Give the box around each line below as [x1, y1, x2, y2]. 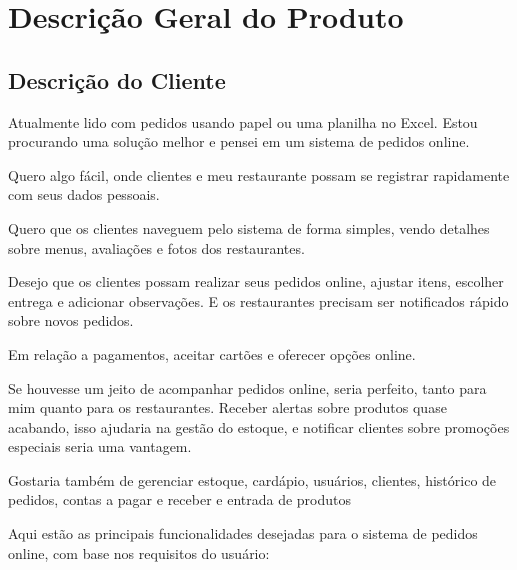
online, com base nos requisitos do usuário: [8, 542, 270, 563]
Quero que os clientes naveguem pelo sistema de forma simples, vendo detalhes [8, 217, 490, 238]
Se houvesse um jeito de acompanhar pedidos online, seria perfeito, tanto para [8, 377, 487, 398]
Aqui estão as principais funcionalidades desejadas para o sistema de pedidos [8, 523, 478, 544]
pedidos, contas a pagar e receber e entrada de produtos [8, 489, 352, 510]
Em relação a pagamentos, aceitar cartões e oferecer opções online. [8, 343, 416, 364]
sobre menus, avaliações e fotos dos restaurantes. [8, 237, 305, 258]
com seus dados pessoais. [8, 184, 160, 205]
